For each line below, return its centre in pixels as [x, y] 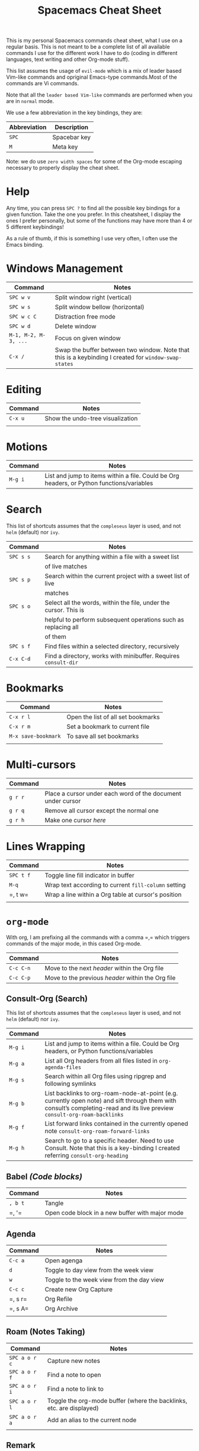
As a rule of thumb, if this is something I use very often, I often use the [92, 239]
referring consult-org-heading [86, 1156]
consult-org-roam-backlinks [84, 1115]
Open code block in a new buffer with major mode [114, 1213]
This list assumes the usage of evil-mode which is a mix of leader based [94, 71]
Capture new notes [74, 1360]
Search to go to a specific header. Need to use [109, 1141]
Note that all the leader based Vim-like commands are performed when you [99, 95]
